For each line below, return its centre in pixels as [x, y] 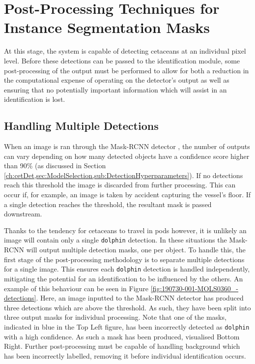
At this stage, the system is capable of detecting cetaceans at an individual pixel [125, 51]
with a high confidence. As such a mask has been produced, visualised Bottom [122, 336]
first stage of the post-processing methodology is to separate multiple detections [124, 259]
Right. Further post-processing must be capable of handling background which [122, 346]
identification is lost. [35, 99]
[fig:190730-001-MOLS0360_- [195, 288]
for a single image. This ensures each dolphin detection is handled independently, [127, 269]
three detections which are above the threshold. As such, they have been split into [127, 307]
